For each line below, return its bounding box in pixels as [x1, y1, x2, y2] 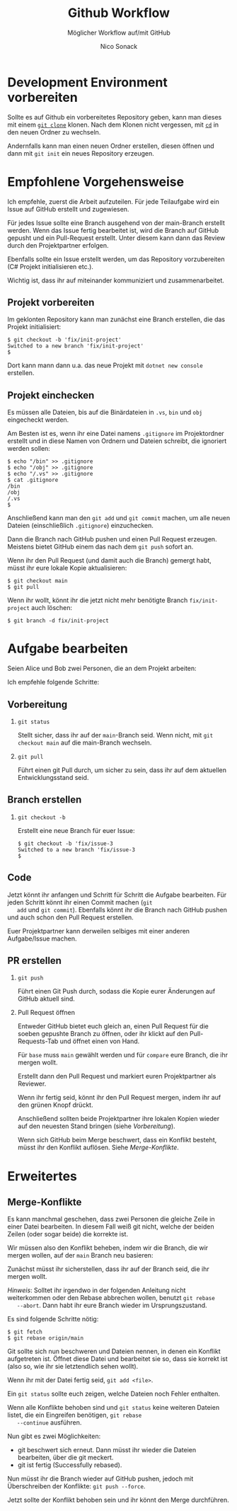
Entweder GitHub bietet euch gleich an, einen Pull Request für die [17, 1022, 209, 1030]
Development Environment [7, 74, 168, 90]
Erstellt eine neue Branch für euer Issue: [17, 826, 135, 834]
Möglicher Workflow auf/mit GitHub [67, 28, 171, 37]
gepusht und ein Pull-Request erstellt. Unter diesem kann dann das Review [7, 234, 226, 242]
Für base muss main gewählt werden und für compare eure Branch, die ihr [17, 1051, 229, 1059]
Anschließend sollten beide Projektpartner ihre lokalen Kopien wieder [17, 1115, 220, 1123]
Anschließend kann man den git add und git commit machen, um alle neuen [7, 514, 231, 522]
